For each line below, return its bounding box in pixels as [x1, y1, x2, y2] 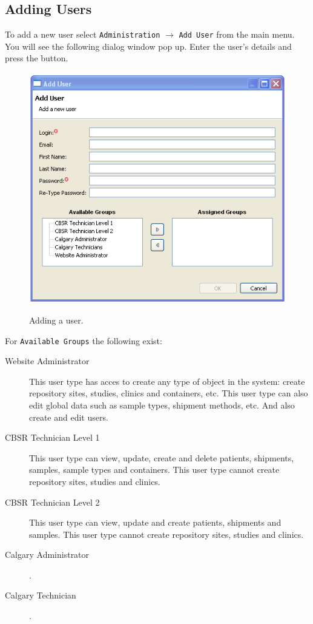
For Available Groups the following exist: [5, 334, 162, 347]
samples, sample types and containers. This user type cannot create [29, 463, 280, 476]
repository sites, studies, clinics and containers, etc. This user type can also [29, 387, 308, 399]
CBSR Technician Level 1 [5, 431, 100, 444]
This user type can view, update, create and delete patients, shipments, [29, 451, 294, 464]
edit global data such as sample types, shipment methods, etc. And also [29, 398, 295, 411]
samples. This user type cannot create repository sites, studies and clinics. [29, 527, 304, 540]
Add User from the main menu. [179, 28, 295, 41]
